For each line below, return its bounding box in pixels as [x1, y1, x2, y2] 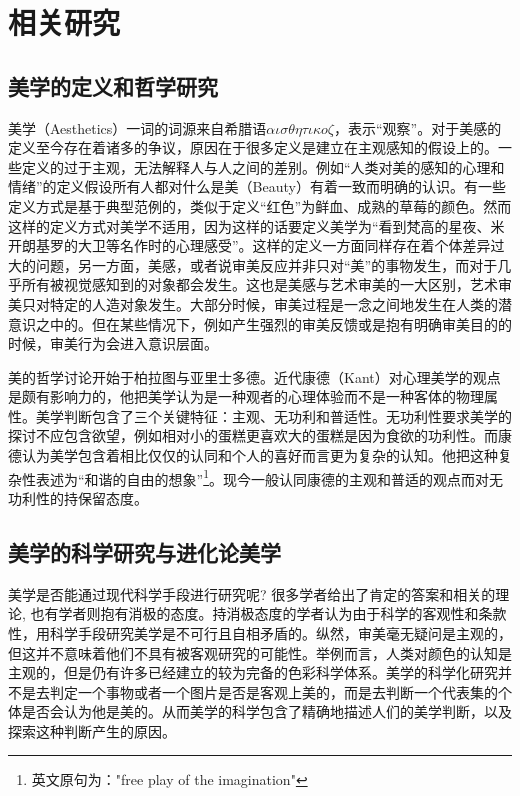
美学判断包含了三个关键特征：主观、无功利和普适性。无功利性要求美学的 [35, 405, 512, 426]
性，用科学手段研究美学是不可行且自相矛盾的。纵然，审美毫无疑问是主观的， [8, 622, 512, 643]
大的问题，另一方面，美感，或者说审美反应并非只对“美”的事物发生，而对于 [8, 254, 498, 275]
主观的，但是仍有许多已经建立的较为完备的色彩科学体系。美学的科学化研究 [8, 662, 498, 683]
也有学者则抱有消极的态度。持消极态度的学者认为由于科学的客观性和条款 [30, 603, 507, 624]
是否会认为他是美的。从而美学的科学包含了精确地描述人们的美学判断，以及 [21, 701, 512, 722]
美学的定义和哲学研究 [8, 70, 218, 101]
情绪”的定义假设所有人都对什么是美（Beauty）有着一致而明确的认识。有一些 [8, 176, 506, 197]
